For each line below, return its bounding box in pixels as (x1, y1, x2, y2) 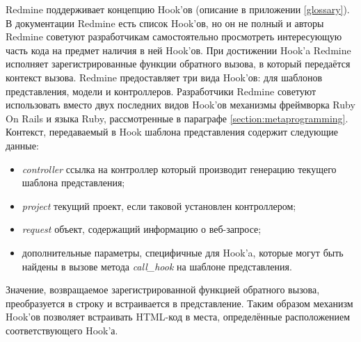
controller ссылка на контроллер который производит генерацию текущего (22, 161, 337, 176)
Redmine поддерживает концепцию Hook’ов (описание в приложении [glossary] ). (6, 2, 350, 16)
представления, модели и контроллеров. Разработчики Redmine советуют (6, 83, 316, 98)
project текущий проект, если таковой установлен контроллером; (22, 198, 296, 213)
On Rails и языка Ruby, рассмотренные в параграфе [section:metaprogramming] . (6, 111, 348, 125)
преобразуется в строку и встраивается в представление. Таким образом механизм (6, 295, 353, 310)
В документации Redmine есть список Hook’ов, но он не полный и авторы (6, 15, 324, 30)
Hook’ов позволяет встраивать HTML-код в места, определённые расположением (6, 309, 351, 324)
